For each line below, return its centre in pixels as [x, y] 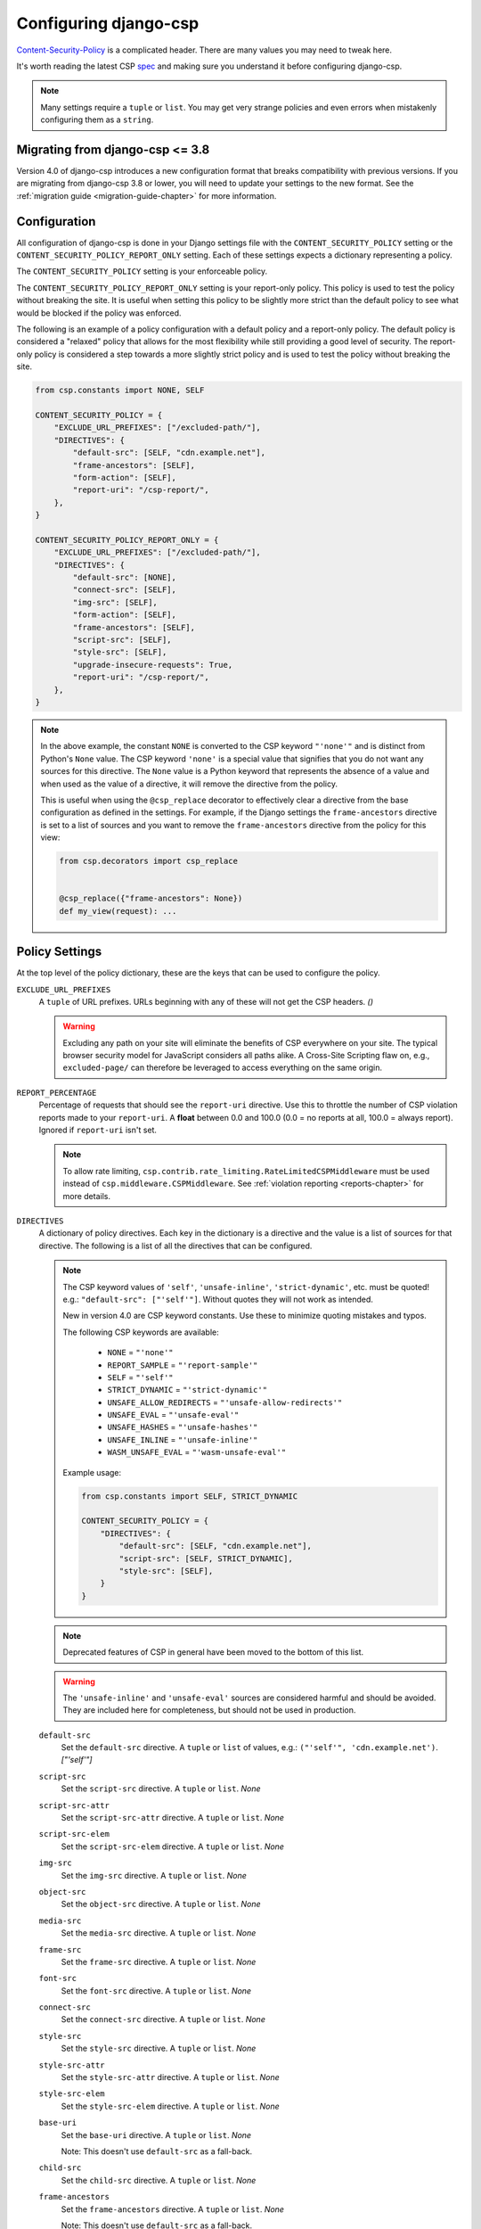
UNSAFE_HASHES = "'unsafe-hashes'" [183, 1427]
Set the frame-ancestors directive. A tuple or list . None [173, 2209]
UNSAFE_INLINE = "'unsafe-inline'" [183, 1439]
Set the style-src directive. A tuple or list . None [159, 2048]
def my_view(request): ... [118, 911]
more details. [87, 1196]
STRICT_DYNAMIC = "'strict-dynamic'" [187, 1390]
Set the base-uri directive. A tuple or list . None [156, 2134]
